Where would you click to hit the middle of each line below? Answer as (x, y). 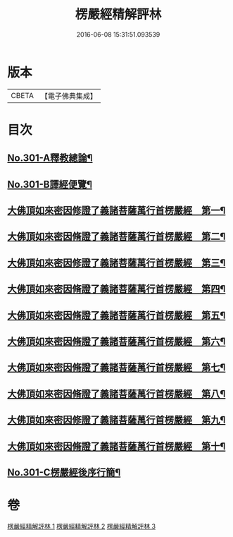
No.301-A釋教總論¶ (50, 158)
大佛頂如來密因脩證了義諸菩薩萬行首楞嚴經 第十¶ (116, 446)
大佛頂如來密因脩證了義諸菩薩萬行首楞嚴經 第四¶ (116, 289)
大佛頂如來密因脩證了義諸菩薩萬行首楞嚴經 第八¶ (116, 393)
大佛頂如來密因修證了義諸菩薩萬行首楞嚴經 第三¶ (116, 263)
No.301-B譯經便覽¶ (50, 184)
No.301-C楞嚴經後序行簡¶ (64, 472)
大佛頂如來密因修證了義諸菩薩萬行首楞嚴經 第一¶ (116, 211)
